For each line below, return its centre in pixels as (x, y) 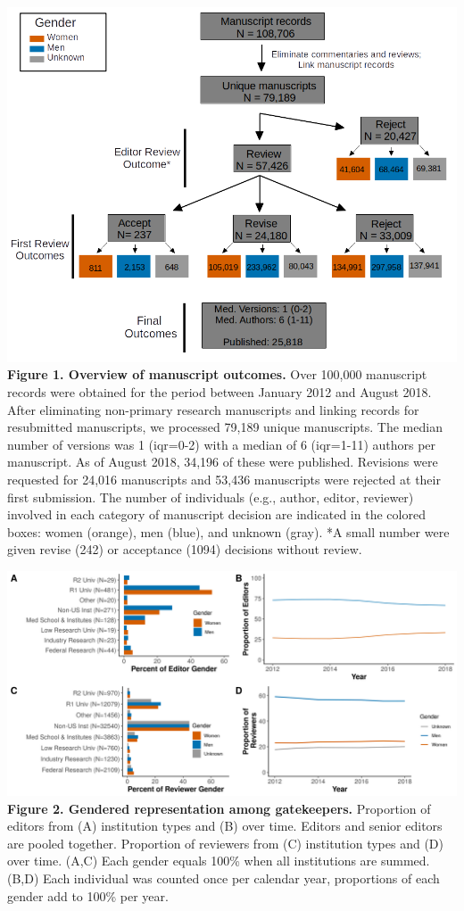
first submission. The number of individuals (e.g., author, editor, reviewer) (211, 497)
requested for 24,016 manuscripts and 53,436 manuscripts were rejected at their (224, 480)
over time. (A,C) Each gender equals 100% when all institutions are (192, 861)
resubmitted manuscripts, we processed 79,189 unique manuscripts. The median (225, 427)
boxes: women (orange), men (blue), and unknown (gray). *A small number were (228, 531)
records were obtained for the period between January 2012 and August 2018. (220, 392)
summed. (405, 861)
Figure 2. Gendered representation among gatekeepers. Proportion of (219, 808)
